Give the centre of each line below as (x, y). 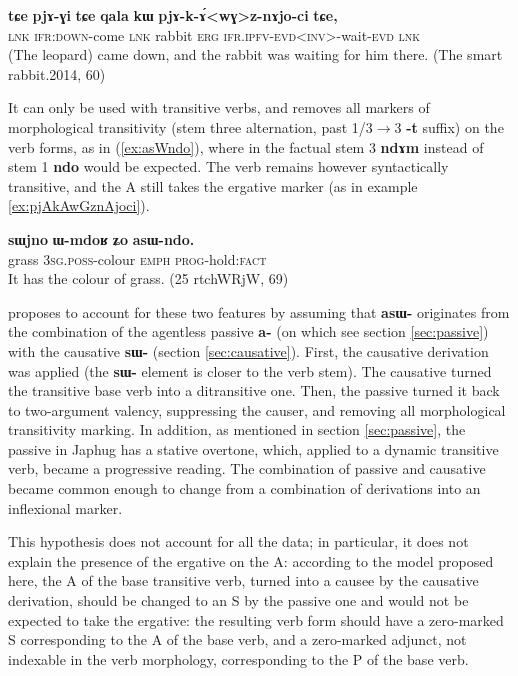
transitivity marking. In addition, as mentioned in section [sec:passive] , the (237, 429)
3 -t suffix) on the (449, 126)
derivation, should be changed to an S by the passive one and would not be (238, 600)
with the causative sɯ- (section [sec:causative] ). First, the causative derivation (248, 350)
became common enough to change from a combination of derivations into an (244, 488)
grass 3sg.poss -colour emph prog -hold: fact (137, 258)
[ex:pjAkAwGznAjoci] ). (79, 205)
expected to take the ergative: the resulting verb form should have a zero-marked (256, 619)
